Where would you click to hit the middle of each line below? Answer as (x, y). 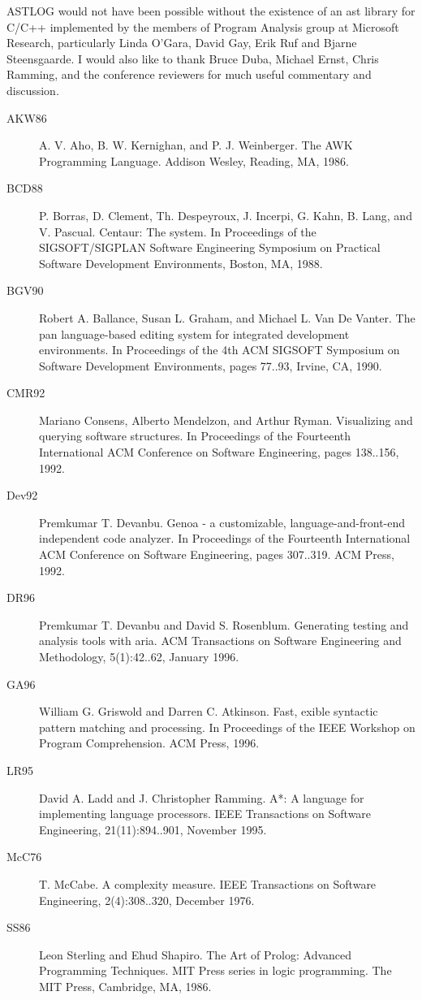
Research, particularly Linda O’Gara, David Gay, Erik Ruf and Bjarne (182, 43)
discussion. (33, 90)
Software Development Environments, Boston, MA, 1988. (181, 263)
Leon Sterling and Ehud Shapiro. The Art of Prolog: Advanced (196, 954)
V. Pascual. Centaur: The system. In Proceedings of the (178, 231)
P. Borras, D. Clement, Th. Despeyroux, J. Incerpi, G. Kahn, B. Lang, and (226, 215)
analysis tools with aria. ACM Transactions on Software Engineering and (220, 641)
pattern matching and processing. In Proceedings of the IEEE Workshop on (227, 727)
